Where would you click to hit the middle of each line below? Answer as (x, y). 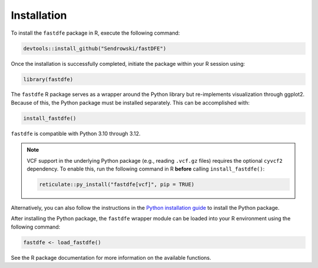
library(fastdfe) (48, 79)
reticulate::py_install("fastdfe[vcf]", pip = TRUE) (117, 184)
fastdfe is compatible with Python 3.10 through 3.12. (76, 133)
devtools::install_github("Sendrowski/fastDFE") (95, 48)
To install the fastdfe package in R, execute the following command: (95, 33)
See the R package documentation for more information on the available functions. (111, 257)
